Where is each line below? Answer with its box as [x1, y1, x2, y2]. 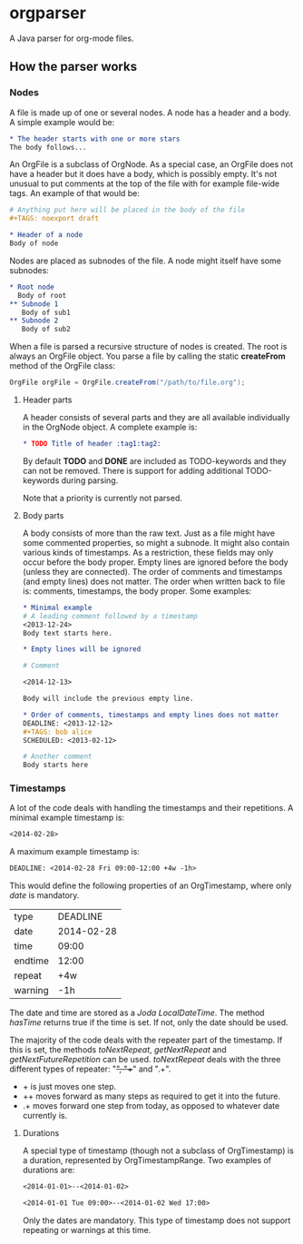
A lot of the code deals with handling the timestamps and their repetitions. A [9, 803, 294, 814]
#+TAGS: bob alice [22, 727, 93, 736]
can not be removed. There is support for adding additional [22, 465, 244, 476]
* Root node [9, 282, 54, 291]
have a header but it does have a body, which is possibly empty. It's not [9, 169, 278, 180]
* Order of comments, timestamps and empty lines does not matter [22, 710, 279, 719]
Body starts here [22, 761, 89, 770]
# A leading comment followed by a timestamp [22, 611, 198, 620]
